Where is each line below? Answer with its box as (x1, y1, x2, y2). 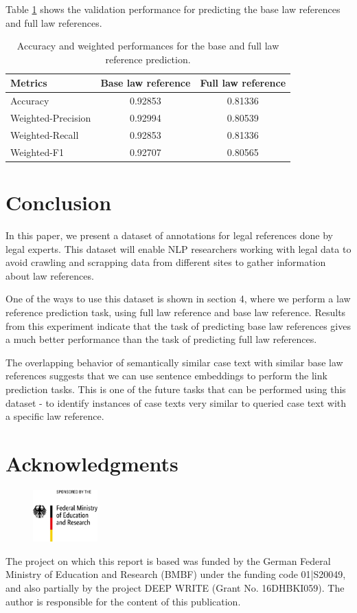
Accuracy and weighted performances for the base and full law (16, 38, 279, 53)
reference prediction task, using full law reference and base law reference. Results (5, 304, 346, 319)
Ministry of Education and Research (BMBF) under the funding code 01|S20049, (5, 567, 346, 581)
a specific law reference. (5, 409, 104, 423)
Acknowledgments (5, 449, 178, 477)
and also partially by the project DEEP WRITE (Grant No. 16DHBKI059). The (5, 580, 345, 594)
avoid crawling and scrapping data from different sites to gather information (5, 255, 326, 269)
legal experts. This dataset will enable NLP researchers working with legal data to (5, 241, 352, 256)
